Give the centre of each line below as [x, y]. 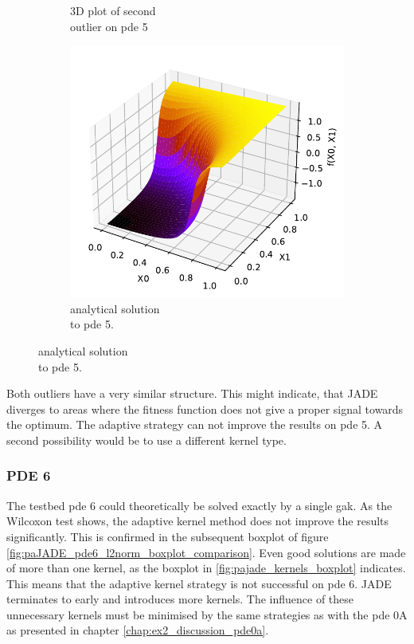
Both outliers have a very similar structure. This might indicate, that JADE [192, 393]
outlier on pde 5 [109, 26]
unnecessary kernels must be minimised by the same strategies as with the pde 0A [207, 614]
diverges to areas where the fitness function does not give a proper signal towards [205, 408]
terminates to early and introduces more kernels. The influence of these [180, 599]
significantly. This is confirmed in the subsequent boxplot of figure [168, 536]
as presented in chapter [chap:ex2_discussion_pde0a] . [138, 630]
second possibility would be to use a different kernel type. [146, 440]
